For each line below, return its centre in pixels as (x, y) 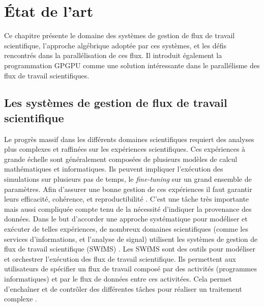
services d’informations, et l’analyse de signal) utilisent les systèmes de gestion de (131, 239)
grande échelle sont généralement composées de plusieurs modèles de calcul (121, 159)
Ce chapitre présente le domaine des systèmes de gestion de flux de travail (120, 35)
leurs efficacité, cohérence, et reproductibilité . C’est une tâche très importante (127, 199)
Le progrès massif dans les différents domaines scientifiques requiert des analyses (129, 139)
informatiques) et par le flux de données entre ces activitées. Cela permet (118, 278)
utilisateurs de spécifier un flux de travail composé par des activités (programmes (130, 269)
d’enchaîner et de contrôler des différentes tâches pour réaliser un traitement (123, 288)
